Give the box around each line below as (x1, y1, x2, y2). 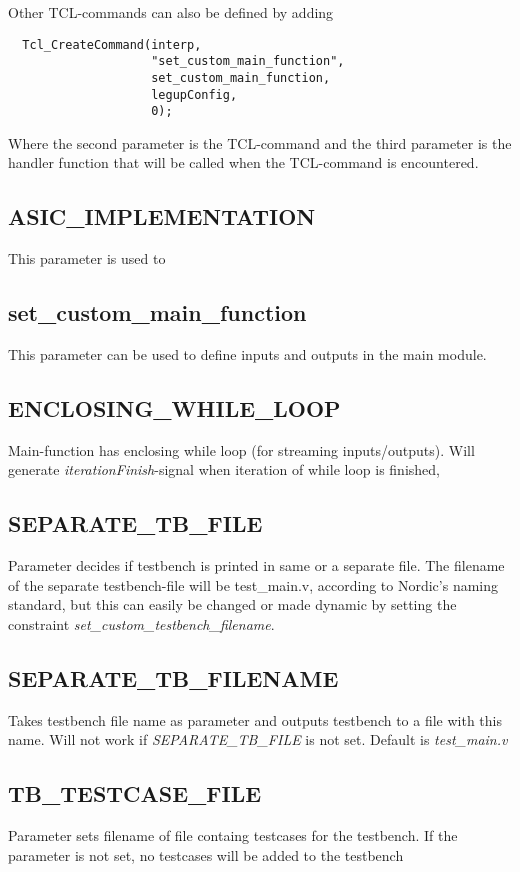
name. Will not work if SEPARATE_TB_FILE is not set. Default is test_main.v (8, 729, 508, 750)
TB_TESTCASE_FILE (8, 778, 262, 809)
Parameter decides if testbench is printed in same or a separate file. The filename (8, 555, 505, 576)
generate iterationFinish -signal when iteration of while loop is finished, (8, 459, 440, 480)
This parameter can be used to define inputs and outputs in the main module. (8, 344, 487, 365)
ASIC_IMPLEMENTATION (8, 201, 316, 232)
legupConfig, (151, 87, 238, 102)
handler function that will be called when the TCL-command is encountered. (8, 152, 479, 173)
